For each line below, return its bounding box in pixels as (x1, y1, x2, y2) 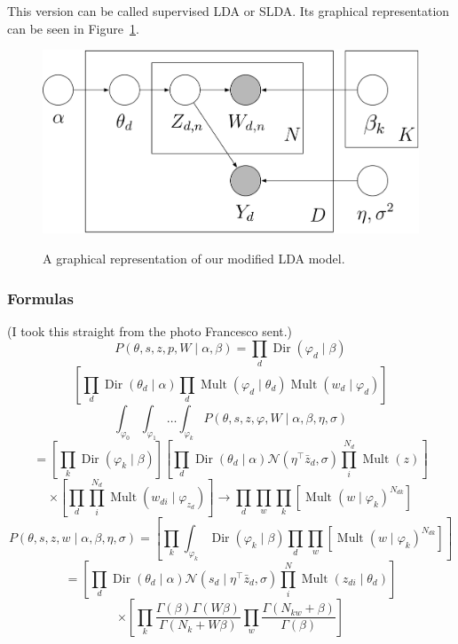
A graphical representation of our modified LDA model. (43, 249, 345, 267)
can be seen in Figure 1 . (7, 19, 139, 37)
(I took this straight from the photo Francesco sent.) (7, 321, 293, 340)
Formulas (7, 287, 74, 309)
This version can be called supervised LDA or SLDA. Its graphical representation (7, 2, 450, 20)
